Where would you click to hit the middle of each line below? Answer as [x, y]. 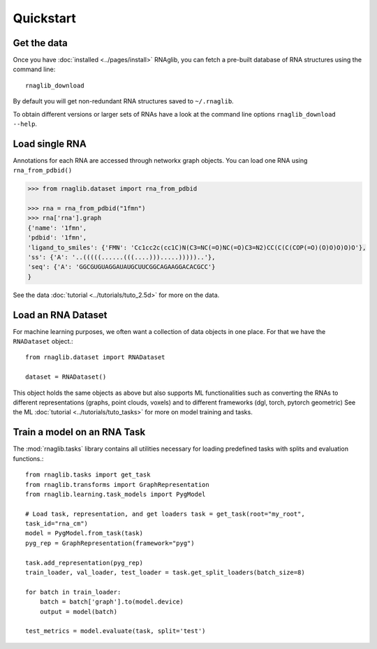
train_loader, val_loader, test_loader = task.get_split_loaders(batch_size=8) [165, 573]
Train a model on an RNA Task [79, 432]
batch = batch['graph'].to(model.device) [112, 602]
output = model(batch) [79, 612]
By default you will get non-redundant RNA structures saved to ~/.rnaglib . [123, 101]
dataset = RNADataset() [66, 377]
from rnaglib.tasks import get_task [88, 475]
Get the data [40, 43]
